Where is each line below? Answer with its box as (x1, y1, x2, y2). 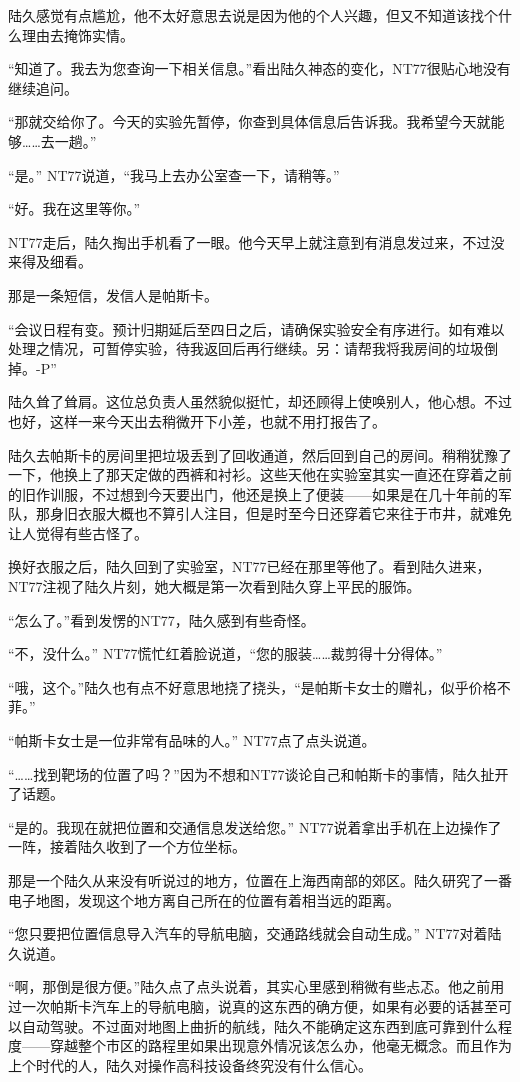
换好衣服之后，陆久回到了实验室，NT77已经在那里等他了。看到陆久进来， (8, 556, 491, 577)
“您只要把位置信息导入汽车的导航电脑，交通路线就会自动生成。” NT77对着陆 (8, 923, 502, 944)
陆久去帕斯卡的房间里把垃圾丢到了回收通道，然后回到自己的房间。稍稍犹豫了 (8, 444, 512, 465)
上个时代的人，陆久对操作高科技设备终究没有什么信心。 (8, 1054, 372, 1075)
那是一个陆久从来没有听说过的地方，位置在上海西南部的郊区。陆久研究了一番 (8, 870, 512, 890)
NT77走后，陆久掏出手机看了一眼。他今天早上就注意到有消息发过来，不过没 (8, 231, 505, 252)
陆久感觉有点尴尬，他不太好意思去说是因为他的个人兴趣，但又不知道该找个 (8, 5, 498, 25)
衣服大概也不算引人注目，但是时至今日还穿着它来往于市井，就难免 (77, 503, 512, 524)
